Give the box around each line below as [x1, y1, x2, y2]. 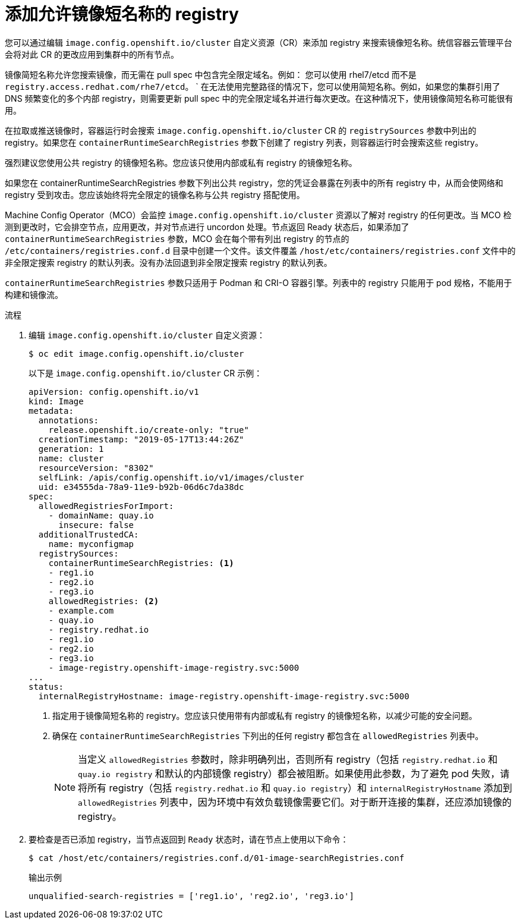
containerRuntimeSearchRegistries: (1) [48, 558, 234, 568]
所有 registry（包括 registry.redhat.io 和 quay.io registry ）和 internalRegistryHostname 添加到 [87, 781, 512, 794]
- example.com [48, 605, 114, 615]
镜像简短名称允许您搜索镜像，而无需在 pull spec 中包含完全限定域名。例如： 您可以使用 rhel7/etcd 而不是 [5, 69, 417, 80]
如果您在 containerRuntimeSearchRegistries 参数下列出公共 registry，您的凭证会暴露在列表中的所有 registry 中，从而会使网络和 [5, 177, 503, 188]
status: [29, 681, 64, 692]
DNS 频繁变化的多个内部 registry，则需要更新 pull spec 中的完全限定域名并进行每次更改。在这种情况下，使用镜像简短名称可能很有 [5, 93, 513, 103]
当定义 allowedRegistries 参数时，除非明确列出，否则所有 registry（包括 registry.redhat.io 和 [78, 753, 498, 765]
